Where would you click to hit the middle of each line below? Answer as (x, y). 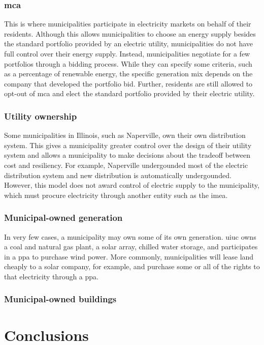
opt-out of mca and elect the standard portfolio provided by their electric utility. (129, 93)
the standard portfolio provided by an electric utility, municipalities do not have (128, 44)
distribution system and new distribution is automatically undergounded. (118, 175)
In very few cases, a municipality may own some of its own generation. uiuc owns (130, 236)
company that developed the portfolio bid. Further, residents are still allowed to (128, 83)
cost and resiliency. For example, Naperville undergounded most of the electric (126, 165)
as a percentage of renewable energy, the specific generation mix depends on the (128, 74)
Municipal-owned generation (63, 218)
